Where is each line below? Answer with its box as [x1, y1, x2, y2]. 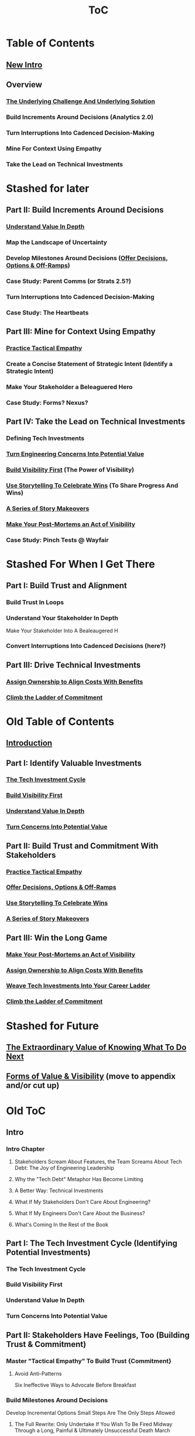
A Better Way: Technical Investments [14, 1187, 104, 1194]
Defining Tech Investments [6, 434, 85, 442]
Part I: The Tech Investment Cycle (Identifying [6, 1238, 177, 1248]
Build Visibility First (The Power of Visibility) [6, 465, 135, 473]
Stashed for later [6, 182, 90, 195]
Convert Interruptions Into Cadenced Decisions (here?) [6, 642, 166, 650]
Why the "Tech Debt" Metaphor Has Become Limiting [14, 1176, 143, 1183]
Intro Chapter [6, 1145, 45, 1153]
